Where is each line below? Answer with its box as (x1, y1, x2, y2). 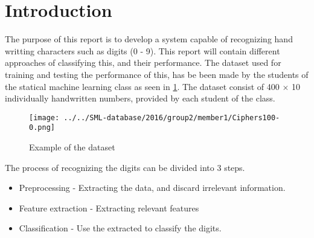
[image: (29, 113, 60, 122)
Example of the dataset (29, 141, 115, 153)
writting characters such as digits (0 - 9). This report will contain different (5, 44, 280, 57)
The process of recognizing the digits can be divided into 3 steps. (5, 161, 245, 173)
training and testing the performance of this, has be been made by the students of (5, 68, 309, 80)
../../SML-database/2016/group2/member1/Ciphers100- (63, 113, 280, 122)
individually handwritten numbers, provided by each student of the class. (5, 92, 275, 105)
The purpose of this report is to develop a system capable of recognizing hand (5, 33, 293, 45)
